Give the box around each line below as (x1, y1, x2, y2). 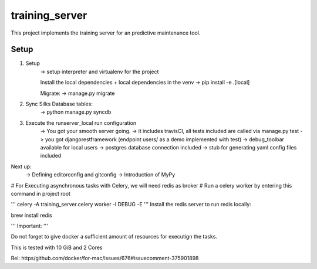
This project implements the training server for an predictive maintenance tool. (11, 29, 201, 36)
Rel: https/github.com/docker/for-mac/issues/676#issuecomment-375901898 (11, 255, 199, 262)
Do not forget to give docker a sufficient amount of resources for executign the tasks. (11, 233, 217, 240)
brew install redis (11, 212, 52, 219)
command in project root (11, 190, 70, 197)
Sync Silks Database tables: (25, 100, 93, 108)
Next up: (11, 163, 32, 170)
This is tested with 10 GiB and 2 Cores (11, 244, 103, 251)
